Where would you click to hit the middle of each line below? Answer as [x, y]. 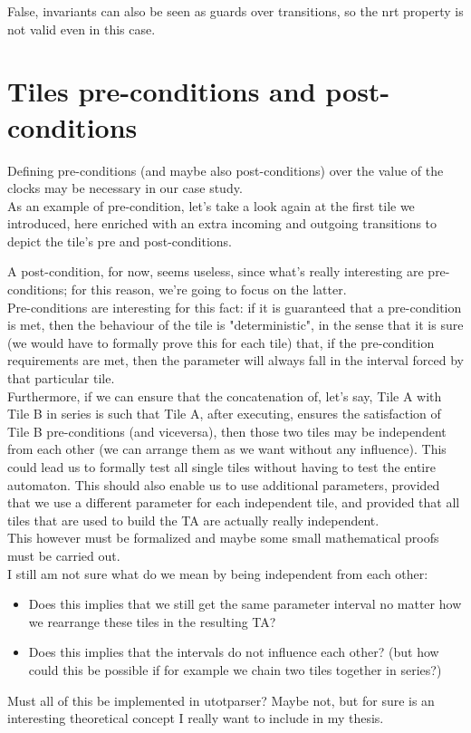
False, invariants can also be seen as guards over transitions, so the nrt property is [235, 11]
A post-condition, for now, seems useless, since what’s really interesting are [216, 271]
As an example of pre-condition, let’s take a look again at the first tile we [211, 205]
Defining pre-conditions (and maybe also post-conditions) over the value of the [226, 170]
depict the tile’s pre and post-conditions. [120, 241]
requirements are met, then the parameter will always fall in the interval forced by [236, 360]
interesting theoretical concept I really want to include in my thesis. [196, 718]
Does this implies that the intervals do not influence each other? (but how [234, 652]
